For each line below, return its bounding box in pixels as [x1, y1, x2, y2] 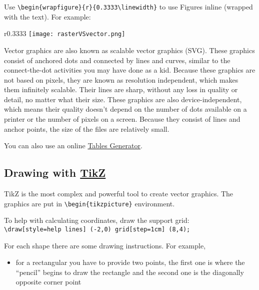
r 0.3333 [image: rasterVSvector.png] [4, 28, 125, 39]
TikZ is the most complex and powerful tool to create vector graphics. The [4, 188, 233, 199]
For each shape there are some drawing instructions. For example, [4, 240, 206, 250]
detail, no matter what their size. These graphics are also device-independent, [4, 94, 242, 104]
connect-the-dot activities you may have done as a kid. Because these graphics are [4, 65, 255, 75]
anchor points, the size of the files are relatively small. [4, 123, 169, 134]
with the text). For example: [4, 11, 91, 22]
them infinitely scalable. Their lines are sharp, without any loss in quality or [4, 84, 238, 95]
